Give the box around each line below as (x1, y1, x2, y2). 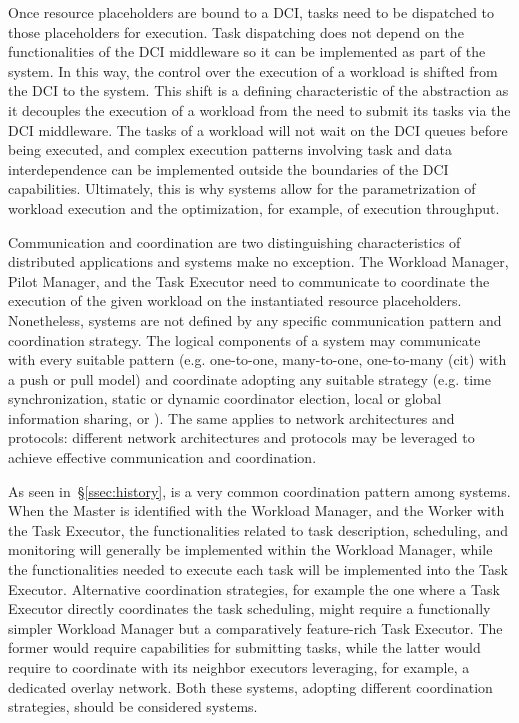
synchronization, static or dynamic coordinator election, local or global (8, 388, 442, 409)
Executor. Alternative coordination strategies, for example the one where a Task (8, 578, 500, 599)
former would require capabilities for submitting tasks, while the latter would (8, 637, 481, 658)
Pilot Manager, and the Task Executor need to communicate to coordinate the (8, 270, 490, 291)
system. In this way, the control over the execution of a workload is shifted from (8, 60, 498, 81)
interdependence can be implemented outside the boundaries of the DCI (8, 158, 449, 179)
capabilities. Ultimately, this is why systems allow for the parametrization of (8, 178, 476, 199)
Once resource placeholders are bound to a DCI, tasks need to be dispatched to (8, 2, 495, 22)
